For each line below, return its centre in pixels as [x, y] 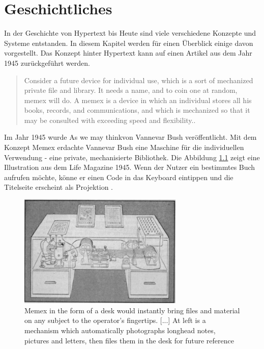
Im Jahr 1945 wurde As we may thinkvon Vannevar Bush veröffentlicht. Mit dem [130, 137]
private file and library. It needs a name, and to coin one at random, [131, 90]
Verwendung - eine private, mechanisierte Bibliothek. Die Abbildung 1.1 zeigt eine [132, 157]
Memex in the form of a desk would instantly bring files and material [132, 310]
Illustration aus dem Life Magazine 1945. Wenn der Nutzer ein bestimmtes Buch [130, 167]
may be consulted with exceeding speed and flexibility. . [110, 120]
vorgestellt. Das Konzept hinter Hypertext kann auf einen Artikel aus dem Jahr [128, 53]
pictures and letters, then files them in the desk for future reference [129, 340]
